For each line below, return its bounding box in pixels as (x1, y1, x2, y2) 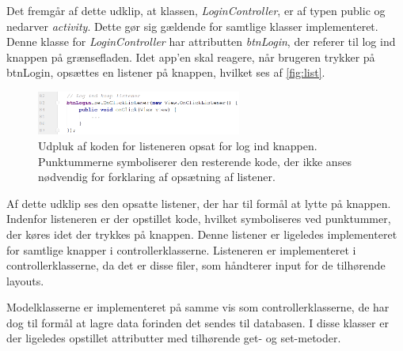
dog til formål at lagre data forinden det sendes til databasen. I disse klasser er (6, 314, 389, 330)
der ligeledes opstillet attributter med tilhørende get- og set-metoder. (6, 330, 341, 346)
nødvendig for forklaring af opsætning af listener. (38, 168, 276, 185)
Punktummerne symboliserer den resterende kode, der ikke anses (38, 153, 352, 169)
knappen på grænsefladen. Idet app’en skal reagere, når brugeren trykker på (6, 48, 375, 65)
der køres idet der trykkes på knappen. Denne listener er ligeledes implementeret (6, 225, 397, 242)
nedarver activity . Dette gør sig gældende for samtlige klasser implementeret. (6, 17, 378, 34)
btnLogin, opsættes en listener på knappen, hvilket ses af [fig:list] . (6, 64, 325, 81)
